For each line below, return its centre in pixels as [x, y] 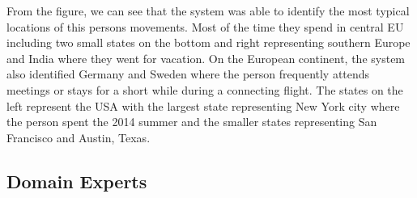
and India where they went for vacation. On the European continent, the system [206, 58]
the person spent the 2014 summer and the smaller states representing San [192, 122]
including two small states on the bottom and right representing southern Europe [208, 42]
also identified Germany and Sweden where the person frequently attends [188, 74]
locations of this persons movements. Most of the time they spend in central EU [205, 26]
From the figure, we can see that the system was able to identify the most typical [208, 11]
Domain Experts [77, 181]
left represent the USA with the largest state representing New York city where [203, 105]
